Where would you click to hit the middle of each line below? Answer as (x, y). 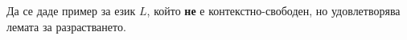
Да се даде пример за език (71, 10)
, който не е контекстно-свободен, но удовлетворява (273, 10)
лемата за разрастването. (66, 26)
